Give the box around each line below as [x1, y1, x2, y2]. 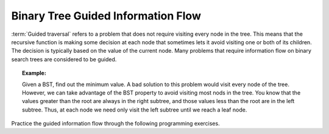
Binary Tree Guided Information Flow [11, 9, 201, 22]
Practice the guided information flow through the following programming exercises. [11, 120, 220, 127]
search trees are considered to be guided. [11, 55, 117, 63]
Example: [22, 70, 47, 77]
